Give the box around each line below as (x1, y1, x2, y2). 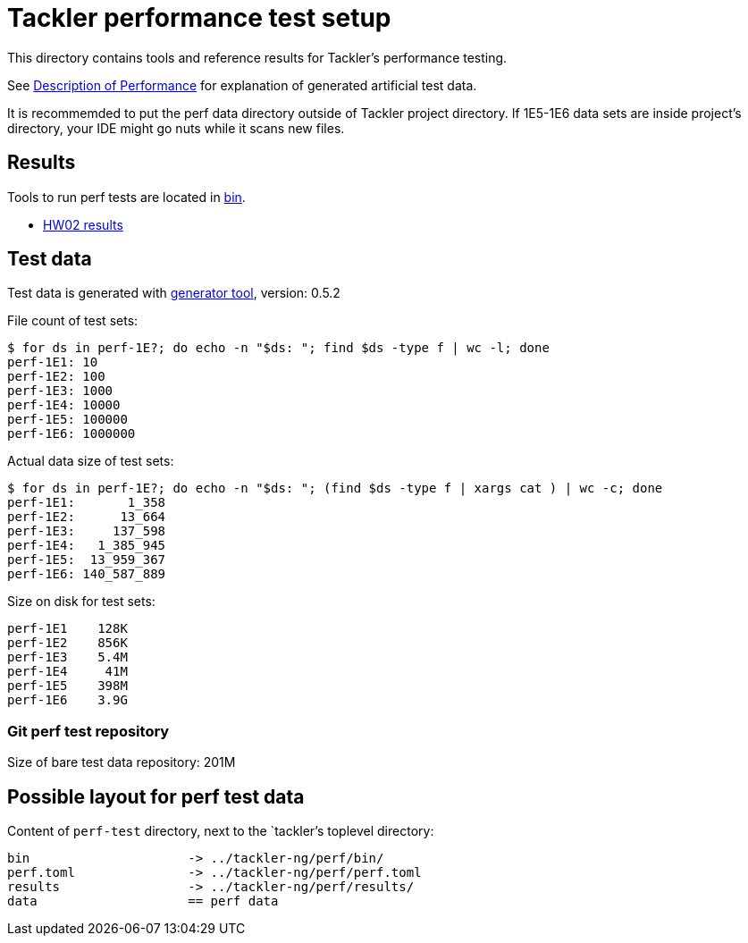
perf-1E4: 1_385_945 (7, 538, 166, 553)
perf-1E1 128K (7, 621, 128, 636)
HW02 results (43, 216, 123, 232)
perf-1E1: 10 (7, 355, 98, 370)
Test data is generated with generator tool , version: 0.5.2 (7, 285, 340, 301)
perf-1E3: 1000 (7, 383, 113, 399)
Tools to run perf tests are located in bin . (7, 189, 246, 205)
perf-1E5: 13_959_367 (7, 552, 166, 568)
